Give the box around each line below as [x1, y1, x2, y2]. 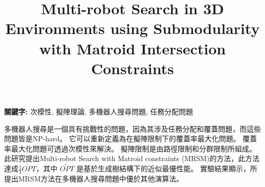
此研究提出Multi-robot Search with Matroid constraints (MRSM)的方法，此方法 [4, 153, 260, 164]
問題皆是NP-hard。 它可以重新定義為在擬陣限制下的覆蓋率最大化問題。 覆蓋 [4, 133, 257, 144]
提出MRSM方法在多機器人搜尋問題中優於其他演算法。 [4, 173, 183, 183]
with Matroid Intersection [39, 38, 226, 58]
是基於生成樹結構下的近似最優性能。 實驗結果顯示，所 [76, 163, 257, 174]
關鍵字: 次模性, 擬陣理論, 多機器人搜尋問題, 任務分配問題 [4, 106, 193, 116]
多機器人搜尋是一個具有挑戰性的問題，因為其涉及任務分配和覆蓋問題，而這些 [4, 123, 261, 134]
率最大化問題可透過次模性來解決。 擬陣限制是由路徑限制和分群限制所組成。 [4, 143, 256, 153]
